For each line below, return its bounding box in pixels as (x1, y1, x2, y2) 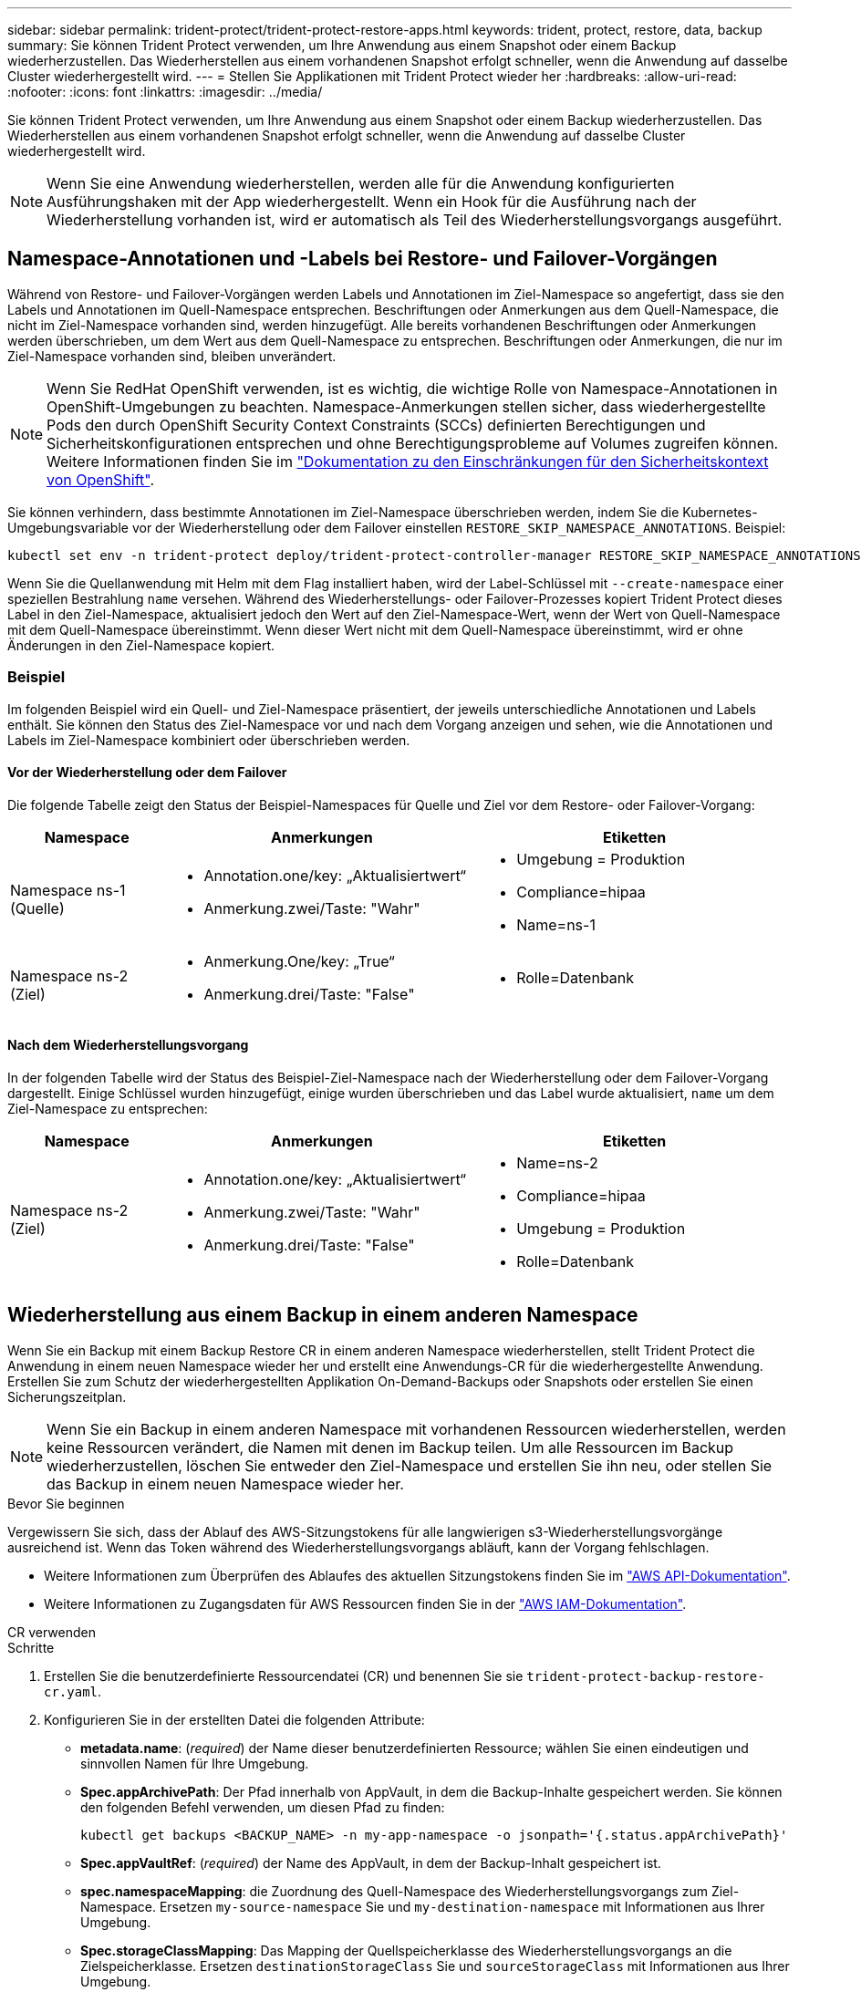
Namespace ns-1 (10, 880, 126, 899)
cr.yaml (44, 1684, 99, 1699)
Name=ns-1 (516, 915, 596, 934)
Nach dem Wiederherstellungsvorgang (7, 1037, 249, 1053)
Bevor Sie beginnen (7, 1495, 125, 1511)
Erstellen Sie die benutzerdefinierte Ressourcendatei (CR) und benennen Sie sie (44, 1667, 524, 1684)
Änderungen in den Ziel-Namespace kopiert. (7, 637, 275, 653)
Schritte (7, 1639, 55, 1655)
